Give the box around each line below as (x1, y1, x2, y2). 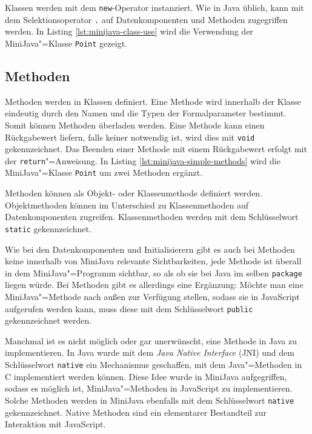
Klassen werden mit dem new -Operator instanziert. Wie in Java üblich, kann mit (5, 1, 304, 13)
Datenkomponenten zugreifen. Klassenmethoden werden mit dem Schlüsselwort (5, 210, 299, 223)
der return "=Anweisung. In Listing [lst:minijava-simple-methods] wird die (5, 154, 280, 167)
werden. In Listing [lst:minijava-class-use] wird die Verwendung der (5, 25, 253, 38)
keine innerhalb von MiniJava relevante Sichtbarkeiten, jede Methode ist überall (5, 255, 302, 267)
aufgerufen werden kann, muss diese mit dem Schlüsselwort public (5, 302, 253, 315)
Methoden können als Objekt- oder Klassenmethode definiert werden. (5, 187, 263, 199)
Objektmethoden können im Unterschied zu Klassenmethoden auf (5, 198, 249, 211)
